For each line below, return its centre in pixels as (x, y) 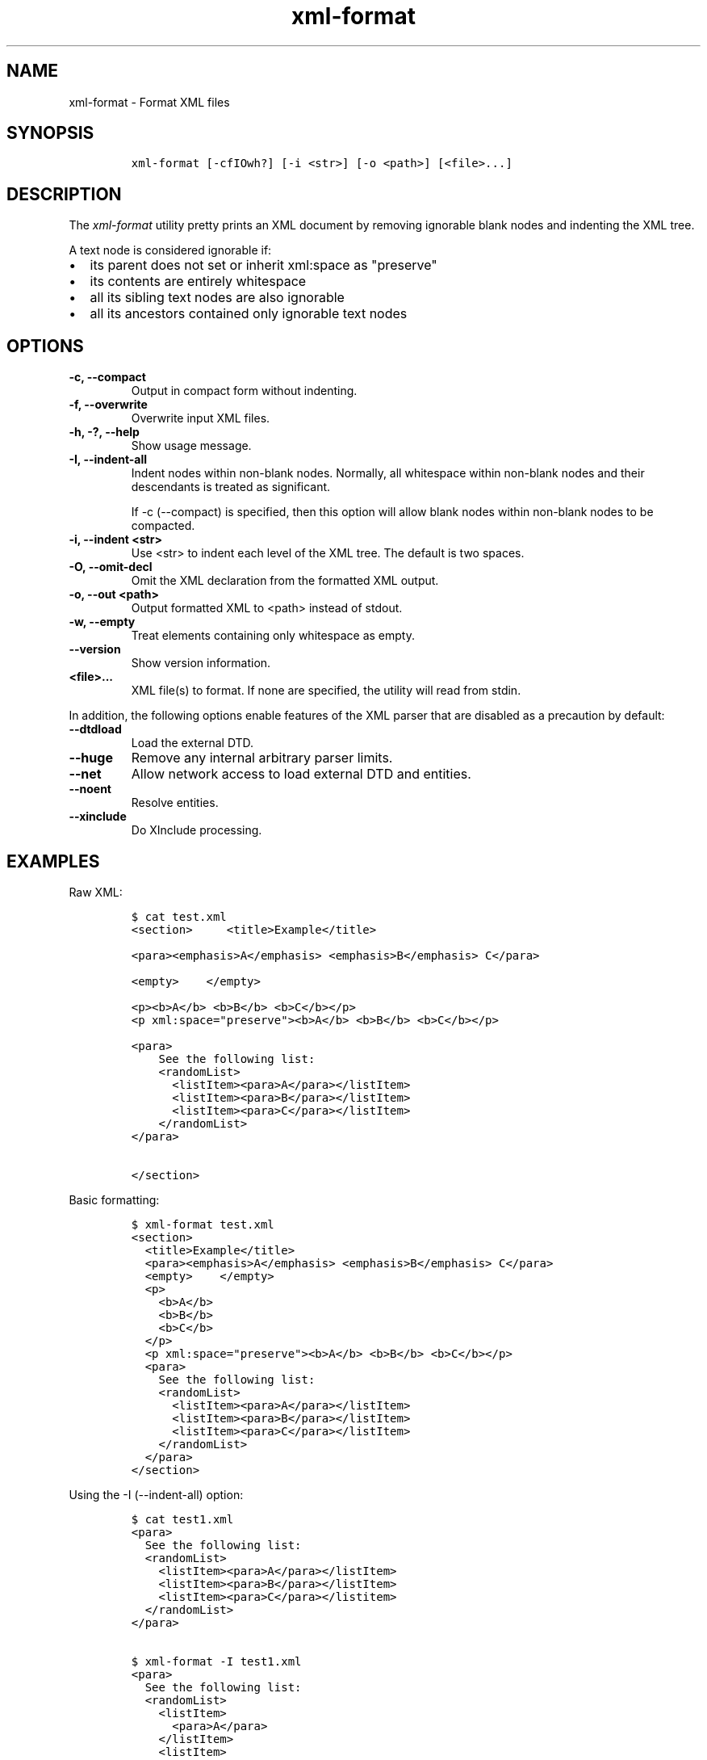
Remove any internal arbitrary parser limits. (262, 758)
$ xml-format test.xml (203, 1224)
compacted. (163, 526)
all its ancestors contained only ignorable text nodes (249, 314)
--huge (91, 758)
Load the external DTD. (192, 743)
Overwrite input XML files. (201, 418)
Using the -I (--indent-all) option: (156, 1494)
